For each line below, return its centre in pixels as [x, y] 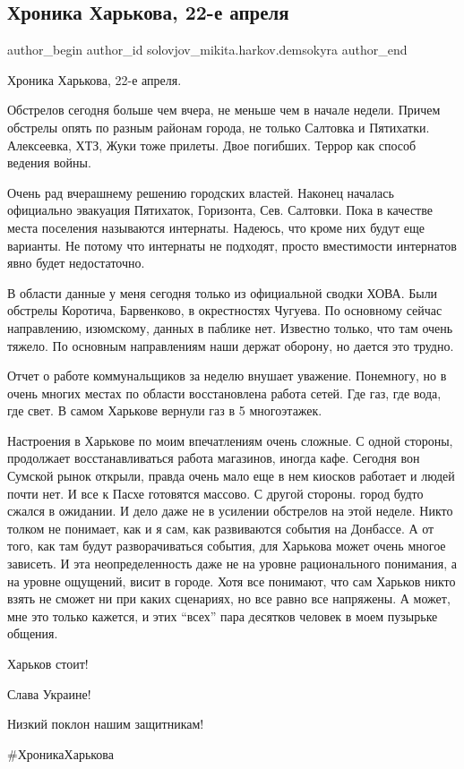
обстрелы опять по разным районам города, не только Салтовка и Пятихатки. [219, 127]
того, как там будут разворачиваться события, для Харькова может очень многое [227, 546]
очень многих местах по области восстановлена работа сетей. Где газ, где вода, [224, 393]
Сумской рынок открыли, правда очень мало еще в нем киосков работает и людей [231, 476]
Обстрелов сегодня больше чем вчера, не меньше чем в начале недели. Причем [224, 110]
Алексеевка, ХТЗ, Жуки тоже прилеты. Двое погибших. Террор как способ [212, 145]
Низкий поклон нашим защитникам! [106, 724]
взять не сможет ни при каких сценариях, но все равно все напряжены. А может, [229, 598]
